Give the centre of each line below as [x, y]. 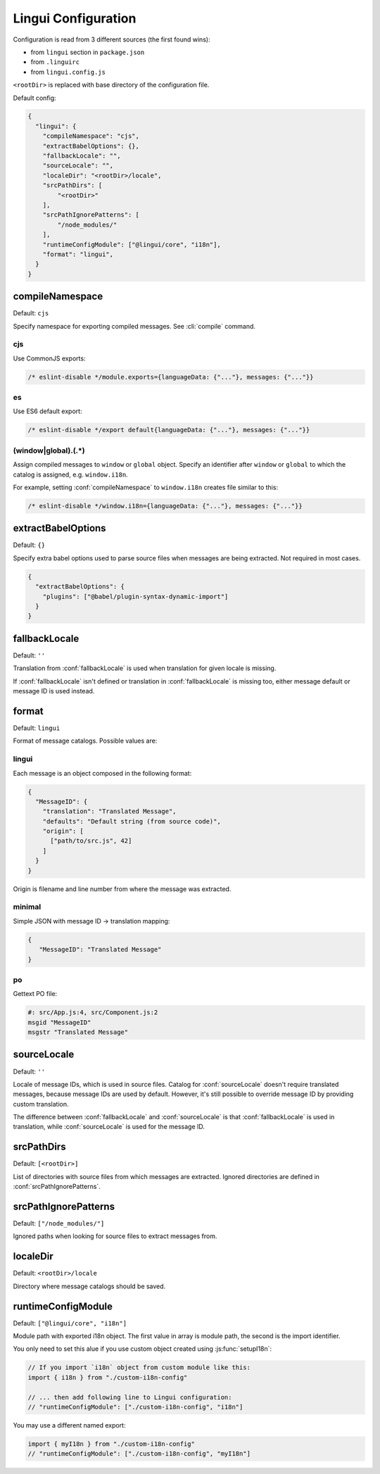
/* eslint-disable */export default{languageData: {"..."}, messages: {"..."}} [169, 430]
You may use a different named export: [69, 1425]
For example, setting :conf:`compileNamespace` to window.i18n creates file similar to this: [145, 487]
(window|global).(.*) [49, 451]
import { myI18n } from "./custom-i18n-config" [111, 1444]
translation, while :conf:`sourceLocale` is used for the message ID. [109, 1127]
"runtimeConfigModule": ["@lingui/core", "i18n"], [132, 244]
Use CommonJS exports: [49, 358]
